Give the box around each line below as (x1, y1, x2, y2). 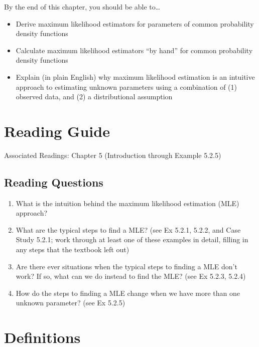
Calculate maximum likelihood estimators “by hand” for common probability (16, 45, 253, 55)
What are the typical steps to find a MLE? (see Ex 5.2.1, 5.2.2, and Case (16, 224, 241, 235)
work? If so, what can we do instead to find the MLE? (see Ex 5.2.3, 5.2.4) (16, 271, 246, 281)
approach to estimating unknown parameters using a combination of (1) (16, 81, 237, 92)
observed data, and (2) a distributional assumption (16, 91, 173, 102)
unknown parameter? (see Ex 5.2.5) (16, 297, 125, 308)
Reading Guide (4, 120, 110, 141)
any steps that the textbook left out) (16, 244, 129, 255)
